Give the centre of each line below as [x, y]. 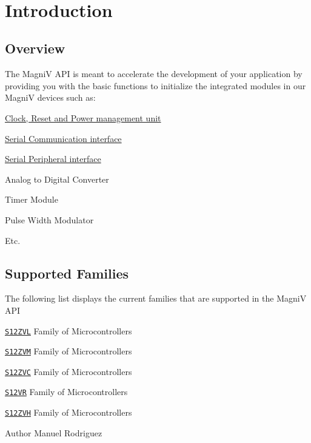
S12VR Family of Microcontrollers [66, 392]
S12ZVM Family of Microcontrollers [69, 351]
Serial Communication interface [63, 138]
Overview [35, 48]
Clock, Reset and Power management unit [83, 117]
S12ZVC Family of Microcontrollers [69, 371]
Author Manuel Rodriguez [54, 432]
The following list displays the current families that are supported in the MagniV [156, 298]
